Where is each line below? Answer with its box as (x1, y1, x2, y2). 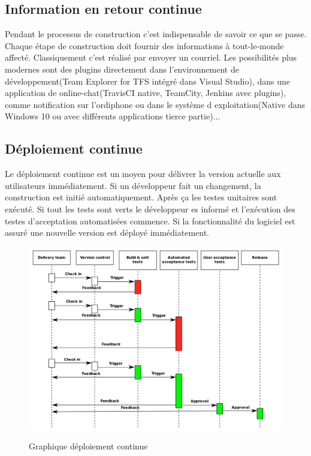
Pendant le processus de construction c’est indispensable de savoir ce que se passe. (5, 28, 307, 40)
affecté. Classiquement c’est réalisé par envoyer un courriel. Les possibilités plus (5, 51, 297, 64)
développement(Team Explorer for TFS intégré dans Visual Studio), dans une (5, 74, 291, 87)
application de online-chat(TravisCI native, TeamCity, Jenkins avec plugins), (5, 86, 286, 99)
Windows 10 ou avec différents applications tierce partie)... (5, 110, 221, 122)
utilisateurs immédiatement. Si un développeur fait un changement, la (5, 179, 261, 191)
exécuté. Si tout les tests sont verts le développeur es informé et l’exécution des (5, 202, 295, 215)
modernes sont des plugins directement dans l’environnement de (5, 62, 239, 75)
